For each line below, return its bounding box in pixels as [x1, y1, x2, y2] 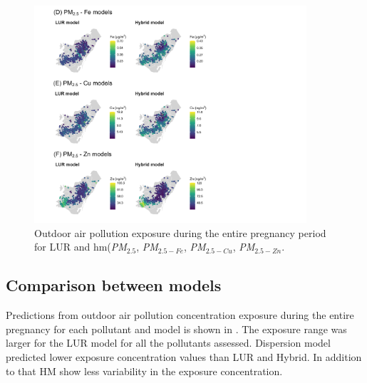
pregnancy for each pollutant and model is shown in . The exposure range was [6, 321, 347, 336]
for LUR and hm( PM [34, 239, 127, 254]
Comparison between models [6, 274, 222, 296]
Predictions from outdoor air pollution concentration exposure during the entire [6, 308, 354, 322]
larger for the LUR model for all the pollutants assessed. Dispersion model [6, 335, 331, 350]
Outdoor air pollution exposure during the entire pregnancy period [34, 225, 326, 240]
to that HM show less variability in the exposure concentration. [6, 363, 283, 378]
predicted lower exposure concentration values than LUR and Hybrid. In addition [6, 349, 362, 364]
